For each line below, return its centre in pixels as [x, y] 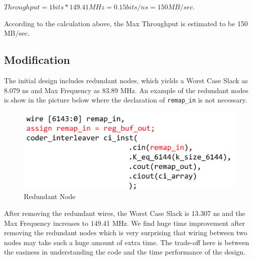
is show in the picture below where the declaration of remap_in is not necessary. [126, 100]
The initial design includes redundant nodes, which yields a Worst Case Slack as [126, 80]
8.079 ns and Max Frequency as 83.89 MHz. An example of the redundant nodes [126, 90]
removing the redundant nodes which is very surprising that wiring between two [126, 233]
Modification [37, 60]
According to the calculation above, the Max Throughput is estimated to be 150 [126, 23]
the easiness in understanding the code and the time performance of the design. [125, 252]
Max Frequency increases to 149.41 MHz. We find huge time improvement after [125, 223]
